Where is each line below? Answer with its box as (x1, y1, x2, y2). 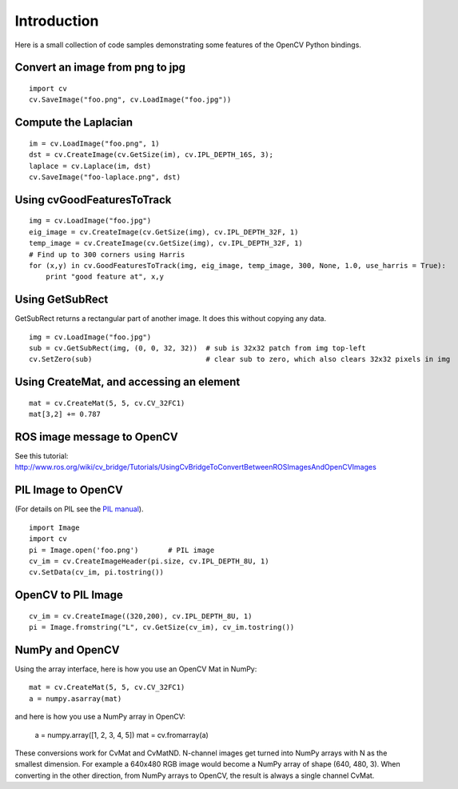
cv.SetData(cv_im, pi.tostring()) (29, 568, 164, 577)
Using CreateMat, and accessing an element (14, 375, 241, 389)
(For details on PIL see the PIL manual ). (14, 504, 144, 514)
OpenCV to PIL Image (14, 588, 123, 602)
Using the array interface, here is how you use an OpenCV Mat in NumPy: (14, 664, 257, 674)
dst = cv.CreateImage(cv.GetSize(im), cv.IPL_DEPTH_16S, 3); (29, 150, 273, 159)
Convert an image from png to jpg (14, 61, 186, 74)
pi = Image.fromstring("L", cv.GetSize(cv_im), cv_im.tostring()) (29, 623, 295, 632)
